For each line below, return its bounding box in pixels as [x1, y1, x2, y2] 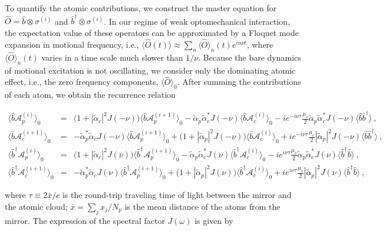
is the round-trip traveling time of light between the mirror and [62, 189, 292, 201]
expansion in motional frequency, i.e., [5, 38, 139, 50]
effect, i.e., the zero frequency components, [5, 75, 159, 88]
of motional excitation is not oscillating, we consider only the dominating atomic [5, 64, 296, 76]
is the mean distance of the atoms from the [124, 200, 281, 212]
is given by [194, 214, 233, 226]
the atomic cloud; [5, 200, 68, 212]
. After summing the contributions [177, 75, 301, 88]
